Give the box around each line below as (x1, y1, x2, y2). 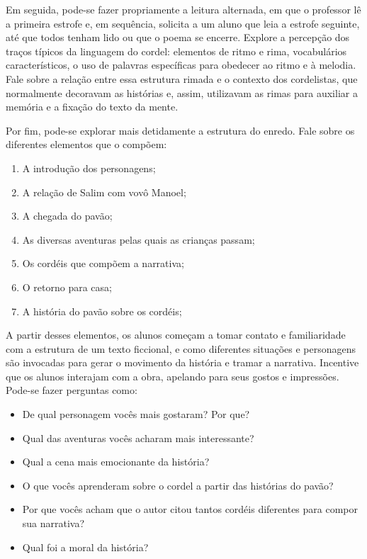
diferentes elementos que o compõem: (6, 137, 167, 152)
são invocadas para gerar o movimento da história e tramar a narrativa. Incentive (6, 355, 359, 370)
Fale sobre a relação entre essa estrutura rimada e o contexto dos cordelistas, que (6, 71, 358, 86)
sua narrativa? (22, 516, 85, 531)
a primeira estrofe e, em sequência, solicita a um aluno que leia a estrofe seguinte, (6, 16, 360, 30)
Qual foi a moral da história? (22, 539, 149, 554)
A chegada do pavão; (22, 208, 113, 223)
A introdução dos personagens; (22, 160, 156, 175)
